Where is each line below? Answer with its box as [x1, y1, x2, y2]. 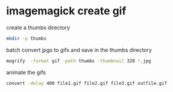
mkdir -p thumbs [6, 35, 47, 41]
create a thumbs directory [6, 24, 71, 31]
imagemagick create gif [6, 4, 127, 18]
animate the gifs [6, 69, 46, 76]
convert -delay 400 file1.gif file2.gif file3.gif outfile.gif [6, 80, 168, 86]
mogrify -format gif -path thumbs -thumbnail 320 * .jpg [6, 58, 151, 64]
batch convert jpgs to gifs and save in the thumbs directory [6, 46, 152, 53]
